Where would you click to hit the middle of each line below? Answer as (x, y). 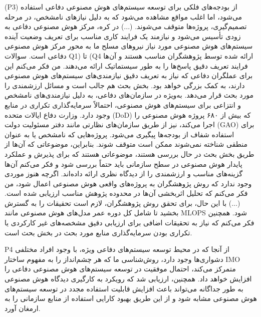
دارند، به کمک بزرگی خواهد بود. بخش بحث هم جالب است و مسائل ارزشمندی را (125, 85)
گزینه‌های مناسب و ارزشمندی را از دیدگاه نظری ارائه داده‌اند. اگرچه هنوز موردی (124, 174)
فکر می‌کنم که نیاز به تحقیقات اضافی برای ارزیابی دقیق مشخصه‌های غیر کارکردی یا (129, 223)
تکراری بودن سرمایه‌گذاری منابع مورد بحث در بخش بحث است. (98, 232)
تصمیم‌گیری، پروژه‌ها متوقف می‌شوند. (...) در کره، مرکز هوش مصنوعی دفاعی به (126, 26)
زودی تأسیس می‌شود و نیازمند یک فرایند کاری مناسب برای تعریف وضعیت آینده (123, 36)
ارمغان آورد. (23, 308)
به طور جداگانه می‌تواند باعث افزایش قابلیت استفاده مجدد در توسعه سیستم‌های (124, 288)
